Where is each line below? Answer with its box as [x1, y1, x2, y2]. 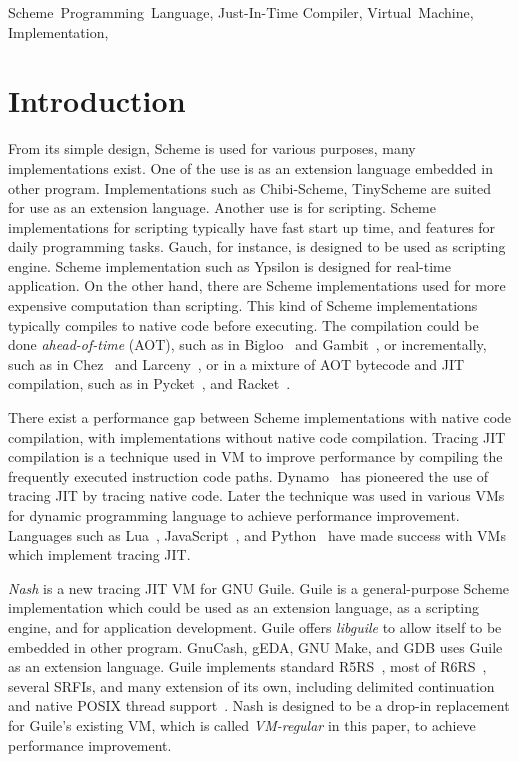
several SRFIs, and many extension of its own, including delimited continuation [8, 675, 495, 696]
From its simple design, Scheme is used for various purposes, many [8, 138, 416, 159]
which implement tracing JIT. [8, 544, 191, 565]
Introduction [8, 80, 186, 121]
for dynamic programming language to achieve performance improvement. [8, 505, 460, 525]
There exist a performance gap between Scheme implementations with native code [8, 407, 512, 428]
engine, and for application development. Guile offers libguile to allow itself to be [8, 616, 502, 637]
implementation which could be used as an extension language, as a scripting [8, 597, 479, 618]
